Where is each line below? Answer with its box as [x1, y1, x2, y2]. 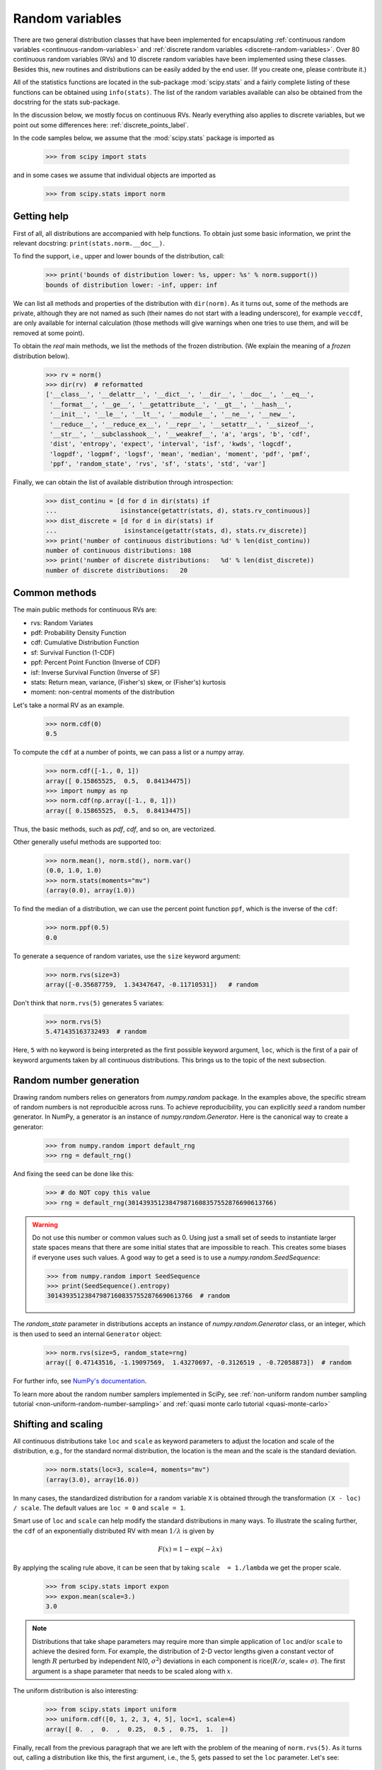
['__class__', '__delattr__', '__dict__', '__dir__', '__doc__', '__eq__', [45, 390, 315, 399]
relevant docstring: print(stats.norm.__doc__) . [13, 239, 166, 247]
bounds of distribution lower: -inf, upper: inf [45, 280, 218, 289]
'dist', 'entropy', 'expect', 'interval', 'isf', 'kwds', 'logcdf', [50, 440, 292, 448]
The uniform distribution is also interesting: [13, 1686, 138, 1695]
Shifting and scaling [13, 1418, 103, 1430]
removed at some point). [13, 329, 85, 337]
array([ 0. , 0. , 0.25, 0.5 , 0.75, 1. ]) [45, 1725, 229, 1733]
